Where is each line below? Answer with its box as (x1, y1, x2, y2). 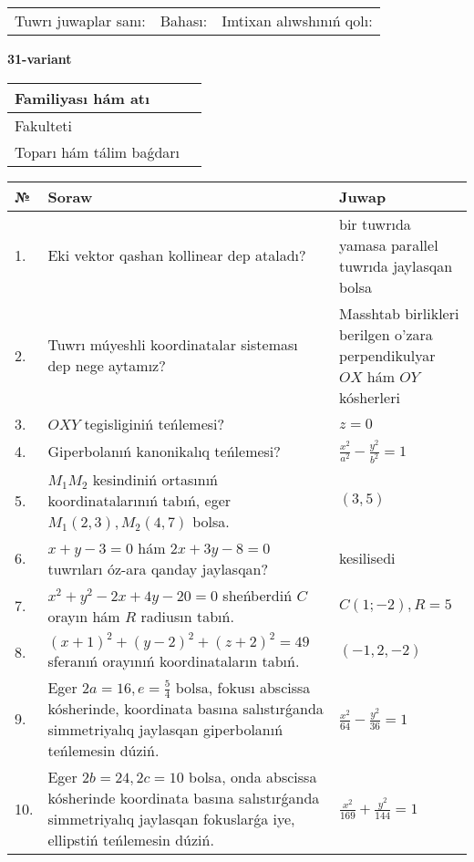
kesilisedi (339, 547, 396, 569)
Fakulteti (15, 114, 72, 136)
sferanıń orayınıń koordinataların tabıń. (47, 649, 300, 671)
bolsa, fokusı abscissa (175, 676, 311, 698)
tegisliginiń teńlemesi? (84, 412, 225, 434)
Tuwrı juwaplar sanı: (15, 10, 146, 31)
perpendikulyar (339, 344, 436, 366)
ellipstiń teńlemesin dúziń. (47, 829, 214, 851)
